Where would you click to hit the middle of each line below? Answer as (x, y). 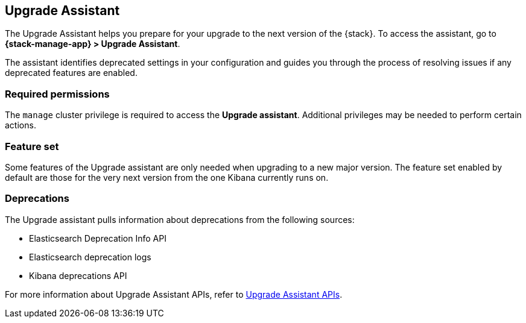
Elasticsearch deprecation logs (90, 257)
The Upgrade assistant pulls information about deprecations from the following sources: (180, 219)
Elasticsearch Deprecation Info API (98, 238)
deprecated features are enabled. (71, 73)
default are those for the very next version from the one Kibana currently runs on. (167, 177)
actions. (21, 125)
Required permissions (57, 94)
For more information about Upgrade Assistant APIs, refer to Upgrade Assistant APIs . (174, 294)
